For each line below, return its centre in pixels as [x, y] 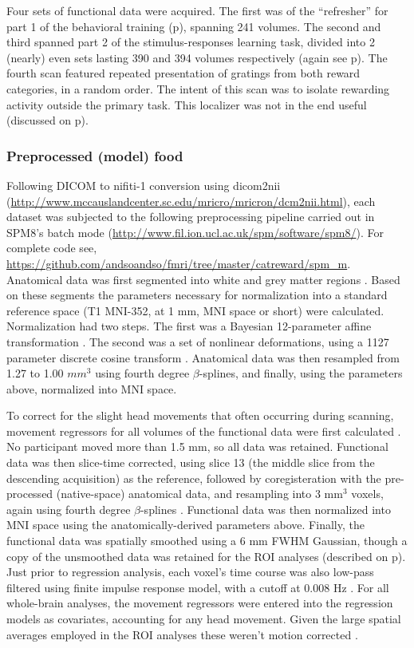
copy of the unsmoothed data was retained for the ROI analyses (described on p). [206, 556]
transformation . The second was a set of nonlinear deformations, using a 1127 [198, 341]
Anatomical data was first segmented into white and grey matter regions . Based [203, 279]
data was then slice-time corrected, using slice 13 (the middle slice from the [191, 462]
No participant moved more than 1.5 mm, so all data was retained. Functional [197, 446]
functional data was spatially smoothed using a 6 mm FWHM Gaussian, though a [207, 541]
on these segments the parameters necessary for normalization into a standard [197, 295]
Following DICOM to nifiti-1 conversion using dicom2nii [144, 185]
